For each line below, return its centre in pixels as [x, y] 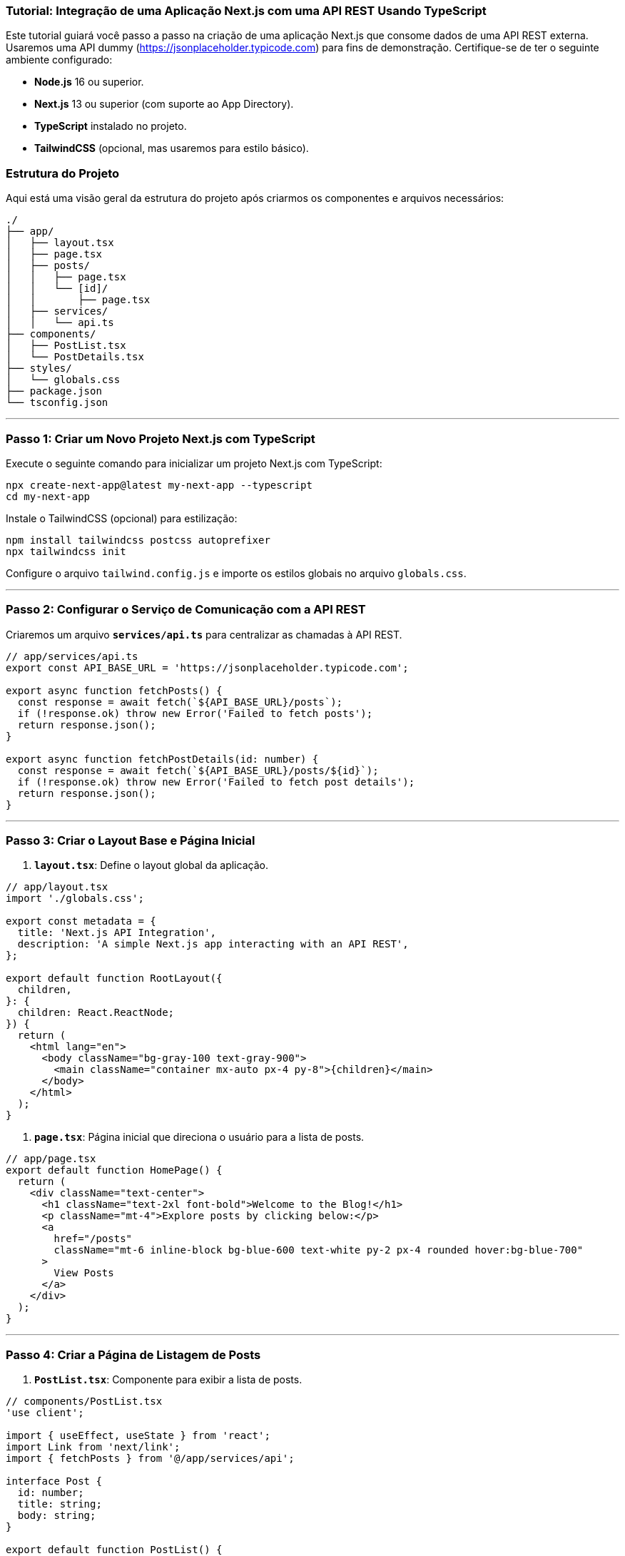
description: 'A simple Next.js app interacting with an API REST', [213, 944]
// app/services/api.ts [72, 656]
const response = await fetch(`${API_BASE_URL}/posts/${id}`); [198, 770]
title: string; [60, 1504]
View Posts [84, 1273]
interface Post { [54, 1481]
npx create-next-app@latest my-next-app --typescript [159, 485]
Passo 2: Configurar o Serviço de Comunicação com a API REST [186, 610]
